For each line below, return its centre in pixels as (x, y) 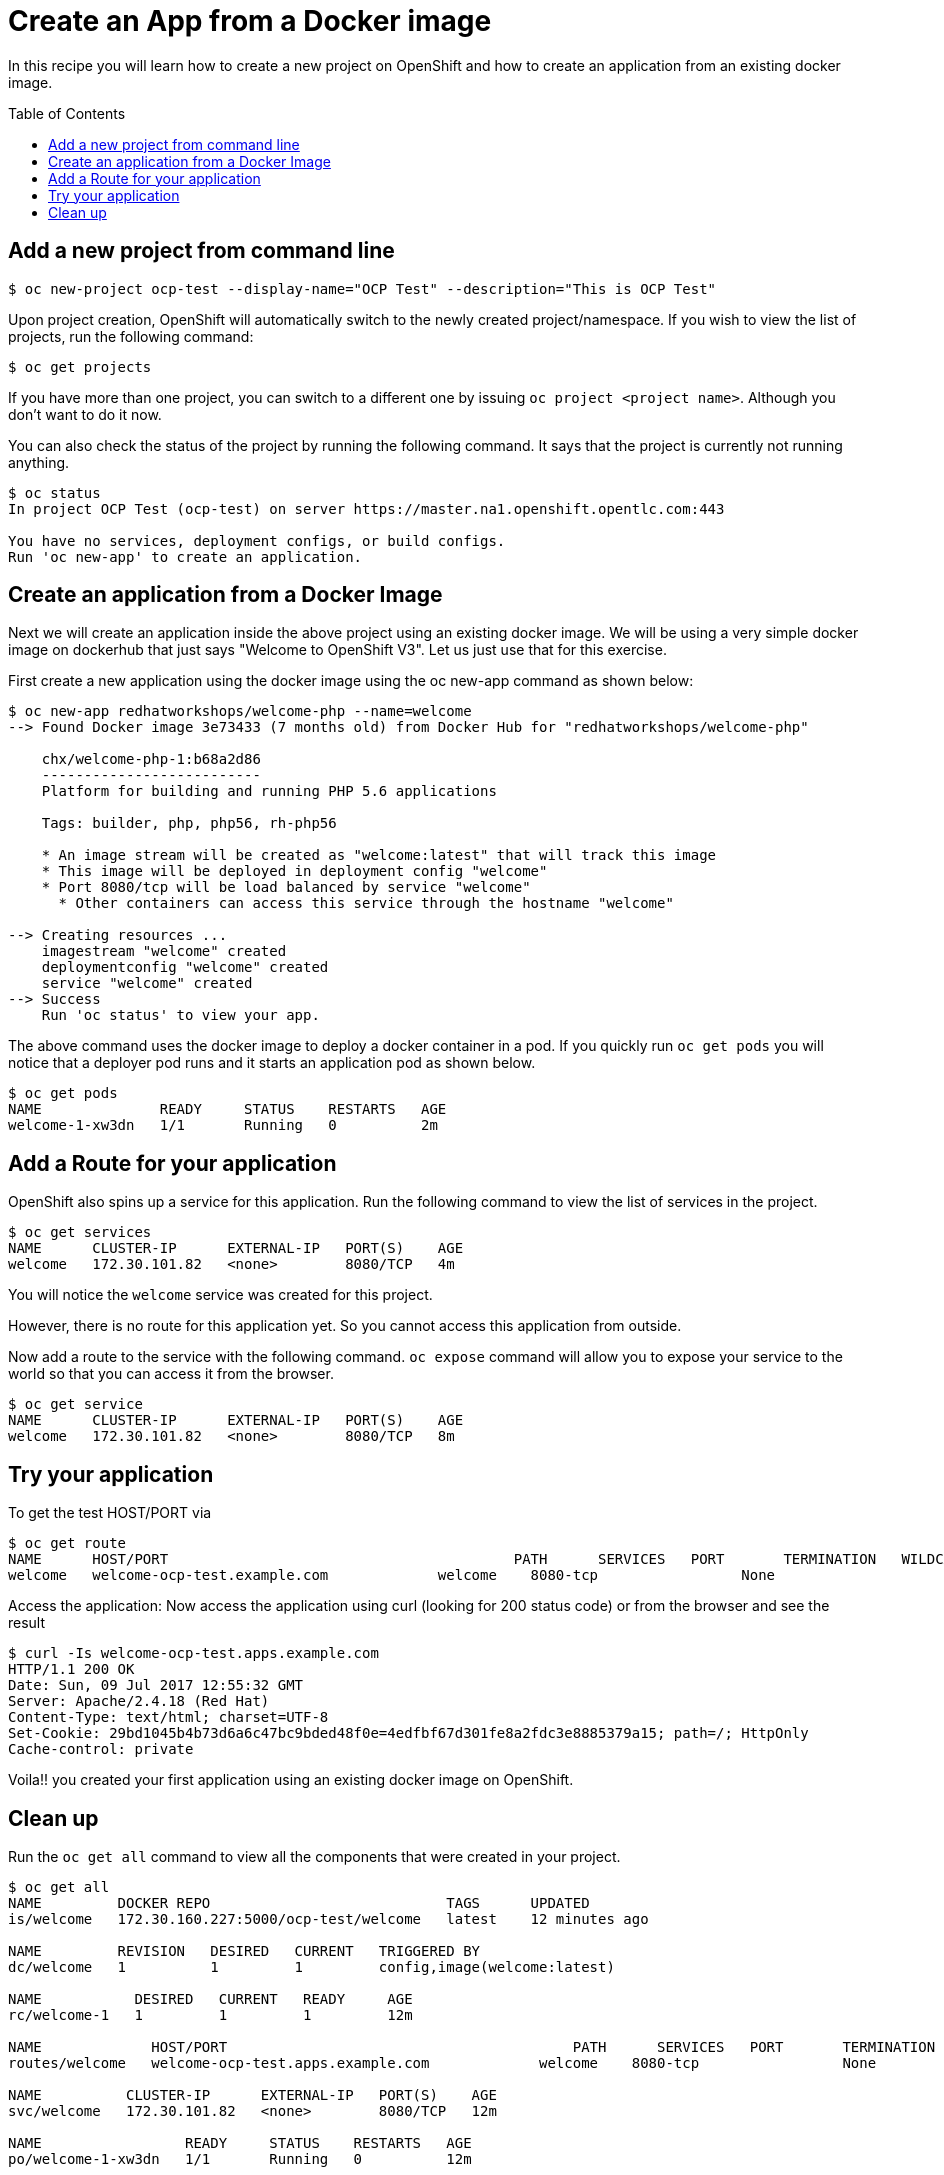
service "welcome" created (147, 983)
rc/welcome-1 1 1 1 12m (210, 2014)
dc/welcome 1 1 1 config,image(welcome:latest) (311, 1966)
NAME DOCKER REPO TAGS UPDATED (299, 1902)
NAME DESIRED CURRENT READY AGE (210, 1998)
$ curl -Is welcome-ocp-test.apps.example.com (193, 1653)
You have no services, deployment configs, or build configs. (257, 540)
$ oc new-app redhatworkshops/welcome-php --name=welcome (240, 711)
